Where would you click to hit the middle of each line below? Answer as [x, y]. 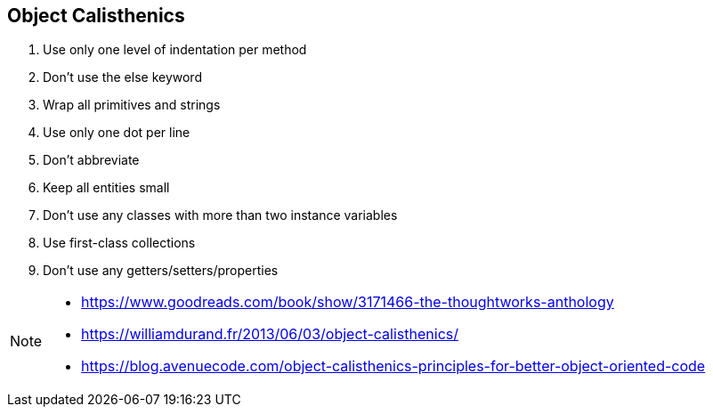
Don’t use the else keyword [122, 77]
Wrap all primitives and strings [132, 105]
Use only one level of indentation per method [175, 50]
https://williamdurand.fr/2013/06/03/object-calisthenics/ [270, 334]
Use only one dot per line [117, 133]
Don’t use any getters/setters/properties [161, 271]
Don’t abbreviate [91, 160]
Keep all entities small [106, 188]
